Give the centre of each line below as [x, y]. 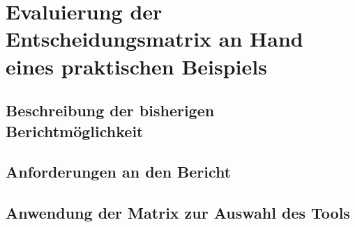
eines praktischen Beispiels [136, 66]
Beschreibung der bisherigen [110, 110]
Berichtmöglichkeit [75, 131]
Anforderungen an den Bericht [119, 172]
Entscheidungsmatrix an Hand [154, 39]
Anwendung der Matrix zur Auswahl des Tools [178, 213]
